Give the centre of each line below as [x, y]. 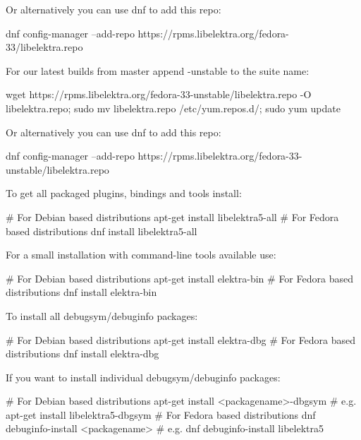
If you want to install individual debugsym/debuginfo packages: [143, 377]
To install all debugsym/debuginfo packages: [102, 315]
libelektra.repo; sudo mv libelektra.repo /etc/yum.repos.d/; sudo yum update [173, 108]
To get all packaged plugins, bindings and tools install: [124, 193]
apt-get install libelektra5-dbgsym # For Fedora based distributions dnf [161, 414]
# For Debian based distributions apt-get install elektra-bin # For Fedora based [179, 278]
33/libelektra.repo [44, 47]
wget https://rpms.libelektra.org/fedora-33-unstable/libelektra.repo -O [159, 94]
